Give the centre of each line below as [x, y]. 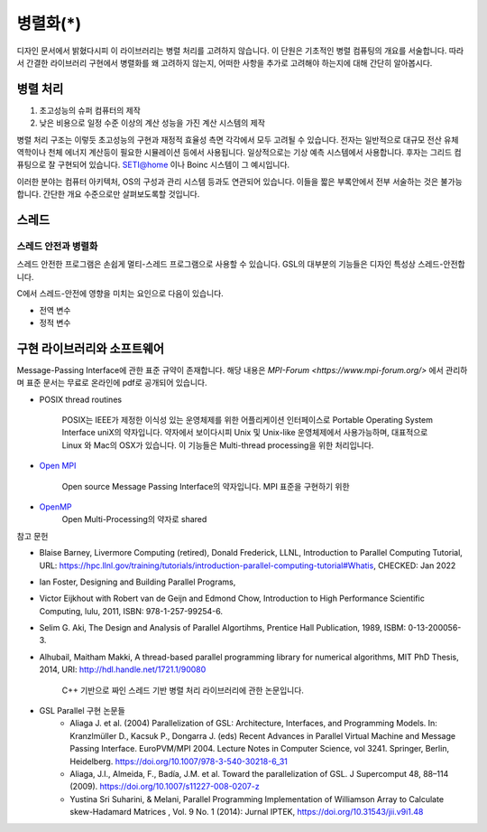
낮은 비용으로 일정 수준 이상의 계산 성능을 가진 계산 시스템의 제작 [152, 123]
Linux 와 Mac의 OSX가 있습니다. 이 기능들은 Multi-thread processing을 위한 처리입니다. [218, 445]
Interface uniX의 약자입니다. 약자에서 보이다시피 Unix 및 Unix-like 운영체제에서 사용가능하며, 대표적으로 [245, 433]
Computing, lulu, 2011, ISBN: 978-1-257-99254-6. [131, 611]
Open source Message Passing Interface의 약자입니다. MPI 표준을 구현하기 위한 [206, 486]
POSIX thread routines [80, 399]
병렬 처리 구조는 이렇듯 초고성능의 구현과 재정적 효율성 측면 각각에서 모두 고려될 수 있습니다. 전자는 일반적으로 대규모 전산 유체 [238, 139]
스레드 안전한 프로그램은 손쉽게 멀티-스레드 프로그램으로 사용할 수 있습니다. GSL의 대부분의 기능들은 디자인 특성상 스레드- [230, 264]
